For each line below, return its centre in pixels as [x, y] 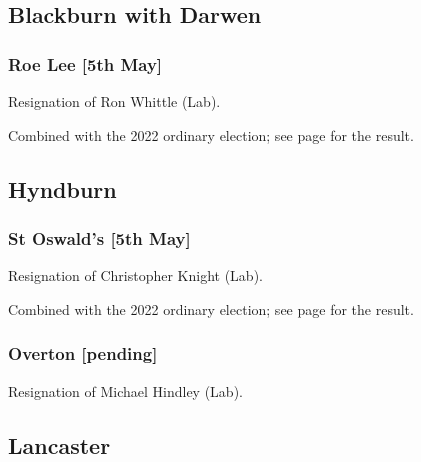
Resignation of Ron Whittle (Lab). [114, 101]
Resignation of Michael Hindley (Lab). [125, 390]
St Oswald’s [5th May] [99, 237]
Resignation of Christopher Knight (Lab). [135, 275]
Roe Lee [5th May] [85, 63]
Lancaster [59, 444]
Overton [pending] [83, 353]
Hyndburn [62, 188]
